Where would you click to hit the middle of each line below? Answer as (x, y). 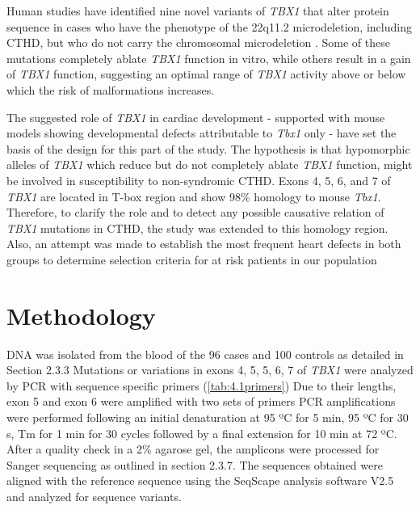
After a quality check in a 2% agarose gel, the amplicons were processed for (193, 449)
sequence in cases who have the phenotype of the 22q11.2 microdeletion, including (209, 26)
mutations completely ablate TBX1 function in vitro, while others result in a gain (209, 58)
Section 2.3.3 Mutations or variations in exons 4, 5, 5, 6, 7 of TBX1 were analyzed (210, 370)
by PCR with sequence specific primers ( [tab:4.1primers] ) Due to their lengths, (202, 385)
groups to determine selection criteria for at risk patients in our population (192, 259)
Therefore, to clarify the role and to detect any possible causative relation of (195, 212)
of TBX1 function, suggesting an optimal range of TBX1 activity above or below (206, 74)
